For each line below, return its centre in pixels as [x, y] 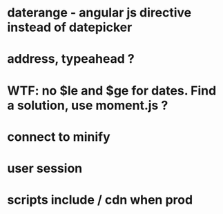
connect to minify [59, 137]
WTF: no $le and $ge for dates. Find [112, 90]
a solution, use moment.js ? [88, 105]
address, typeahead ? [71, 59]
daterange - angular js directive [99, 13]
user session [45, 168]
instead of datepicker [70, 27]
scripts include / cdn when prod [100, 200]
